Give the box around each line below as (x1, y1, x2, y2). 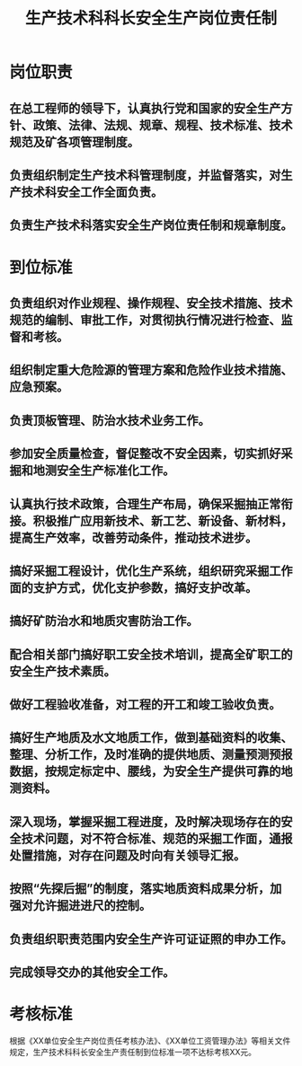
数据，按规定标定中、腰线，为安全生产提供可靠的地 (9, 764, 293, 780)
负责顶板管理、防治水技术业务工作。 (9, 412, 210, 427)
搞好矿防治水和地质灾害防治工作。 (9, 613, 199, 629)
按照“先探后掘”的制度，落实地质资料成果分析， (9, 881, 271, 896)
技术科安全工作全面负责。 (21, 184, 164, 199)
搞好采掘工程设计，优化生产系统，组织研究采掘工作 (9, 563, 293, 578)
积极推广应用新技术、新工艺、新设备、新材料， (32, 513, 293, 528)
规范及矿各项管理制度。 (9, 134, 139, 149)
